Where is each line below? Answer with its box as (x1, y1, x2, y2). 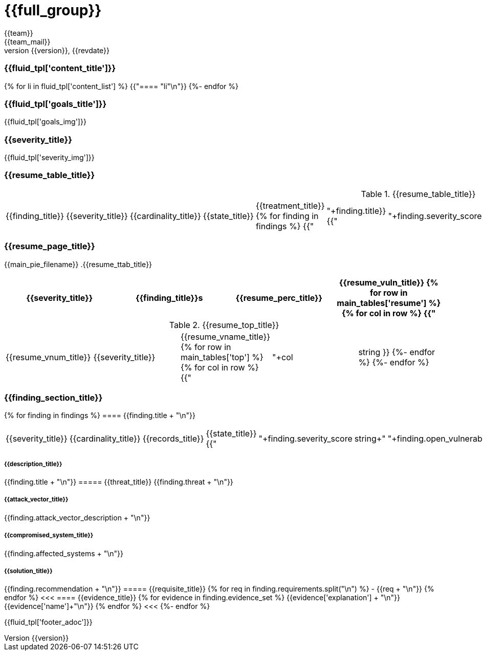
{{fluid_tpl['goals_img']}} (4, 117, 86, 126)
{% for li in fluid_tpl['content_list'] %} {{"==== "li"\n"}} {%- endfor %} (4, 81, 238, 91)
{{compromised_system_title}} (4, 532, 94, 539)
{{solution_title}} (4, 567, 53, 575)
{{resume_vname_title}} (180, 331, 271, 342)
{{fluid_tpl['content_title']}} (4, 63, 116, 74)
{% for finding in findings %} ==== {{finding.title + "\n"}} (4, 411, 196, 420)
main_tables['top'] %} (180, 352, 264, 362)
